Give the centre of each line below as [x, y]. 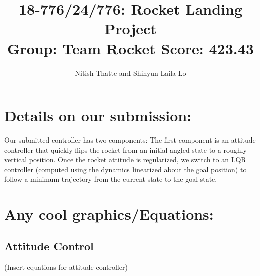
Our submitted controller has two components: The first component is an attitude [130, 140]
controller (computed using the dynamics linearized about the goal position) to [125, 169]
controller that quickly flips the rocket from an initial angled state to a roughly [125, 149]
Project [131, 28]
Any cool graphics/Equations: [109, 214]
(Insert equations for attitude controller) [66, 267]
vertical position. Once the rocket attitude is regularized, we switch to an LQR [125, 159]
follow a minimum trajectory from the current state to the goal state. [111, 179]
